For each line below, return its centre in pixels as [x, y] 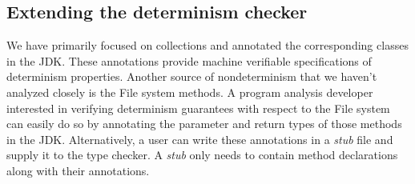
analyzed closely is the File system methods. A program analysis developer [190, 92]
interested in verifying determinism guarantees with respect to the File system [198, 108]
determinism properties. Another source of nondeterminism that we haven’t [192, 76]
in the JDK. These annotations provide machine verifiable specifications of [189, 60]
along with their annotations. [78, 170]
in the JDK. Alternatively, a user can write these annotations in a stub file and [200, 139]
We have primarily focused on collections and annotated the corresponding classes [207, 45]
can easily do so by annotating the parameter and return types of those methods [204, 124]
